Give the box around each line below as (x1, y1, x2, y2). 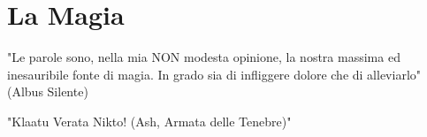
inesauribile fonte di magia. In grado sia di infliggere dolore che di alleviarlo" (7, 65, 422, 83)
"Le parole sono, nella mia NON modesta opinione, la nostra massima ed (7, 48, 400, 66)
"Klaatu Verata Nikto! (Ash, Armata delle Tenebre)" (7, 111, 292, 130)
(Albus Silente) (7, 82, 88, 101)
